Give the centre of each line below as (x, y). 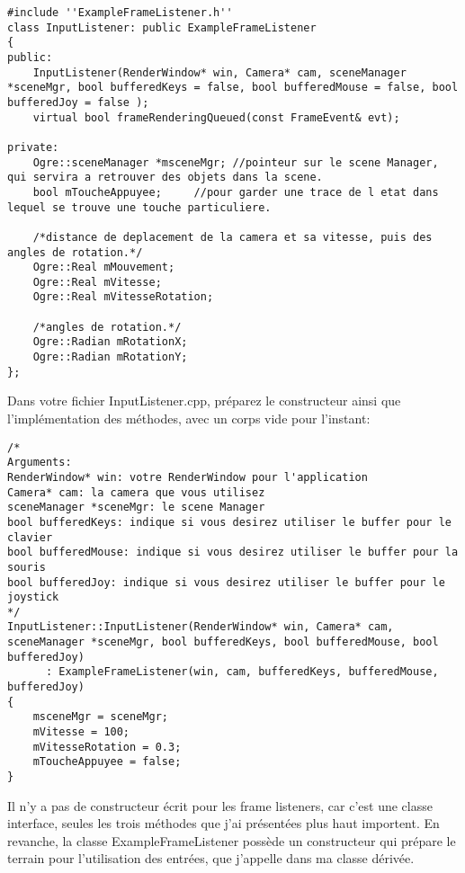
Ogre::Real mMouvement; (104, 267)
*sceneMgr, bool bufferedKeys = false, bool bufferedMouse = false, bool (233, 88)
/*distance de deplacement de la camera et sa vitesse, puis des (232, 237)
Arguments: (40, 463)
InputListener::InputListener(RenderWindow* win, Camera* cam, (201, 627)
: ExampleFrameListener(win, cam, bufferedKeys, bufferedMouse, (242, 672)
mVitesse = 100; (81, 732)
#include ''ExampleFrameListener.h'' (120, 13)
